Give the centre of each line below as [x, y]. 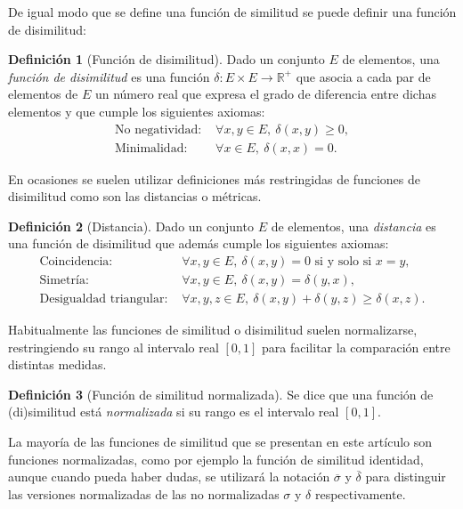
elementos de [43, 94]
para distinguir [406, 477]
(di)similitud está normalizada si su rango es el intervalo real [174, 412]
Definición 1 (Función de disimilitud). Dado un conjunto [167, 59]
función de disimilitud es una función [109, 76]
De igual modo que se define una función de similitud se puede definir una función [232, 12]
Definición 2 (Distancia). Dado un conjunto [131, 226]
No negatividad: [158, 129]
